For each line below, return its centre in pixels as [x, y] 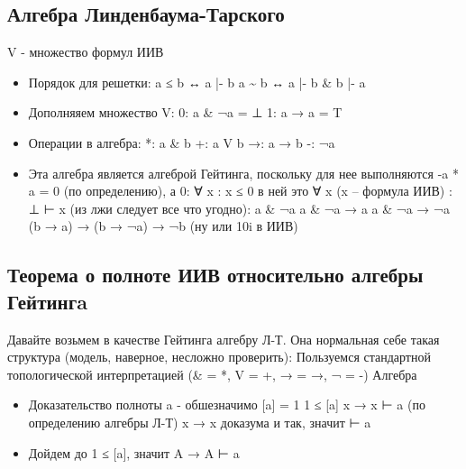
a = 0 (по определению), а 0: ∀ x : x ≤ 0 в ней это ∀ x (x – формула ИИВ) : [240, 191]
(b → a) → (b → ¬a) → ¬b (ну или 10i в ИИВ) [163, 226]
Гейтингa [47, 301]
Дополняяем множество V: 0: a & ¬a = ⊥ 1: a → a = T [185, 112]
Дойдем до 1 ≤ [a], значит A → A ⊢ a [134, 452]
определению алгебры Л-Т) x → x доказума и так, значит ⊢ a [200, 422]
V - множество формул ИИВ [86, 52]
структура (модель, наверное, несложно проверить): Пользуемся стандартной [219, 357]
